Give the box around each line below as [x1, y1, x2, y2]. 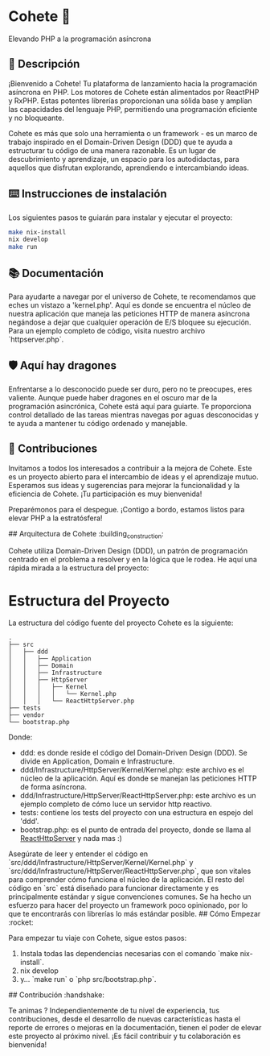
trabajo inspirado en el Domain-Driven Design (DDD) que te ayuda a [8, 137, 233, 147]
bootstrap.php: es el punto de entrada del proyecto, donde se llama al [19, 825, 252, 834]
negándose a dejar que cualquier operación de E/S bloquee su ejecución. [8, 317, 252, 327]
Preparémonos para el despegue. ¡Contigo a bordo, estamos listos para [8, 504, 245, 514]
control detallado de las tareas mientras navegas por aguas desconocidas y [8, 410, 259, 420]
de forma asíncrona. [19, 782, 87, 792]
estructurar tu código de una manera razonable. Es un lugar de [8, 145, 217, 155]
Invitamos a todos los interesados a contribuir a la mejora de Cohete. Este [8, 463, 252, 473]
